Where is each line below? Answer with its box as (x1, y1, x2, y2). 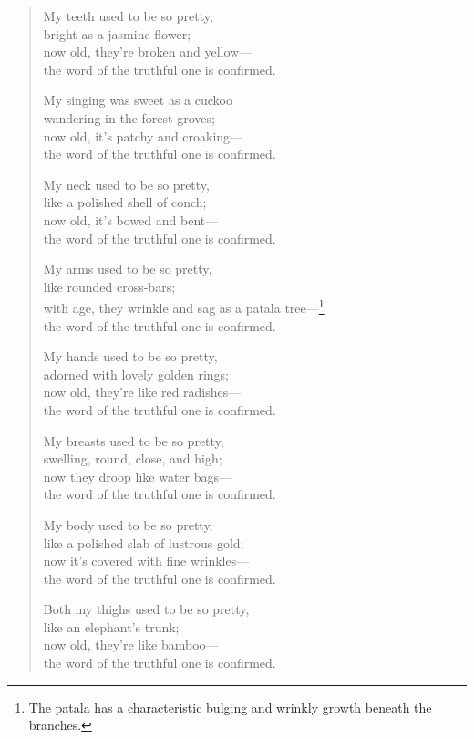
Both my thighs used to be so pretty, (43, 599, 250, 619)
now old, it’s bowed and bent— (43, 210, 219, 229)
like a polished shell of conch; (43, 193, 207, 212)
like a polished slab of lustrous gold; (43, 533, 244, 552)
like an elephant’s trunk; (43, 617, 180, 636)
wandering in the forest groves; (43, 108, 215, 127)
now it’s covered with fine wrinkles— (43, 551, 250, 570)
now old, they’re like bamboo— (43, 635, 219, 654)
